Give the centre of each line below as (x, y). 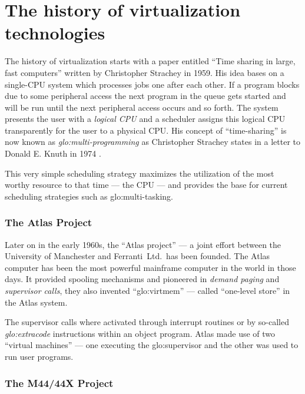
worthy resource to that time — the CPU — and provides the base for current (146, 185)
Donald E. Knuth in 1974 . (53, 153)
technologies (55, 33)
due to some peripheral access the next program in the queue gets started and (145, 96)
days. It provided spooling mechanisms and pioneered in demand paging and (142, 279)
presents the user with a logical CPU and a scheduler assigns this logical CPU (145, 119)
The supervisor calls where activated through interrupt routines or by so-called (147, 322)
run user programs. (39, 356)
